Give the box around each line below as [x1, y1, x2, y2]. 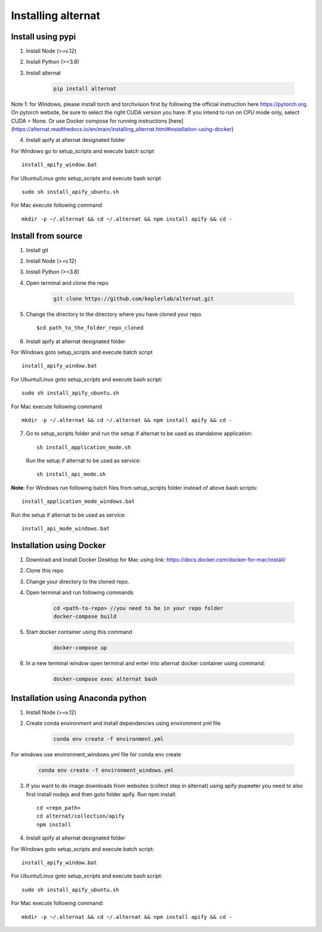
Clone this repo [26, 567, 64, 574]
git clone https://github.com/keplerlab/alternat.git [53, 295, 214, 302]
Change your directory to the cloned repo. [26, 578, 129, 585]
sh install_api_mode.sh [36, 471, 106, 478]
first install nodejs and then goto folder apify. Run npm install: [26, 790, 177, 798]
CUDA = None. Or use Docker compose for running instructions [11, 117, 168, 125]
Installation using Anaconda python [11, 693, 147, 703]
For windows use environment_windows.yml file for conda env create [11, 751, 182, 758]
